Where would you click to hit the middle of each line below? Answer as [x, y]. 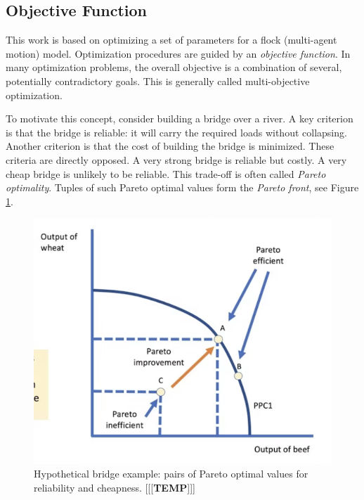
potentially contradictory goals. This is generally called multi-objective [158, 81]
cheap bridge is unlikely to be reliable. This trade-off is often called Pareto [166, 173]
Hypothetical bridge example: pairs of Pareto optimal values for [171, 474]
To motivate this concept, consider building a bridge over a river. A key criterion [180, 118]
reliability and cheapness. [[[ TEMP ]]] [115, 487]
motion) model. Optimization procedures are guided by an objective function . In [178, 53]
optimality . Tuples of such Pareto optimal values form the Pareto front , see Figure [182, 187]
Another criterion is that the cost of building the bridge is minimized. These [170, 146]
